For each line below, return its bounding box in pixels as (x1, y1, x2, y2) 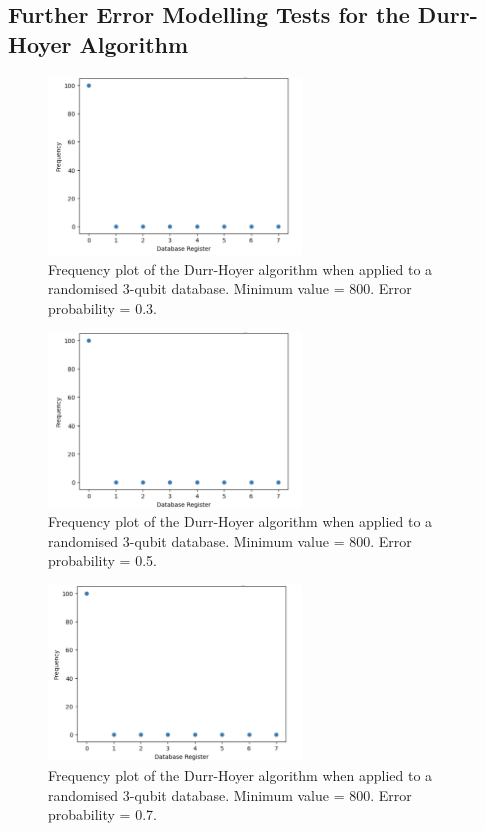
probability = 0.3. (48, 297, 157, 318)
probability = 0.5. (48, 550, 157, 571)
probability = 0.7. (48, 804, 157, 825)
